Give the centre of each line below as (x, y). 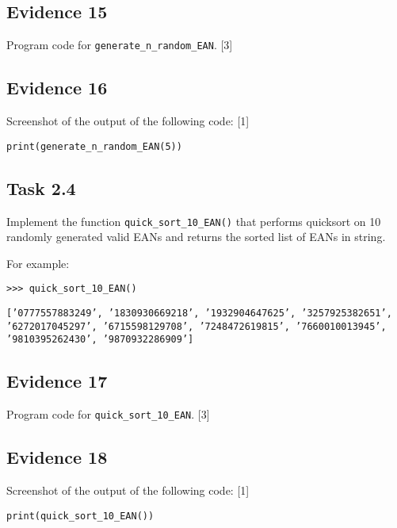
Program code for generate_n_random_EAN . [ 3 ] (120, 45)
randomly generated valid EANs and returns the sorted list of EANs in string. (196, 237)
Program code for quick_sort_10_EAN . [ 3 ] (108, 414)
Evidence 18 (57, 457)
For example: (38, 263)
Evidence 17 (57, 381)
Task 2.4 (41, 187)
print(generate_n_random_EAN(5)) (94, 146)
